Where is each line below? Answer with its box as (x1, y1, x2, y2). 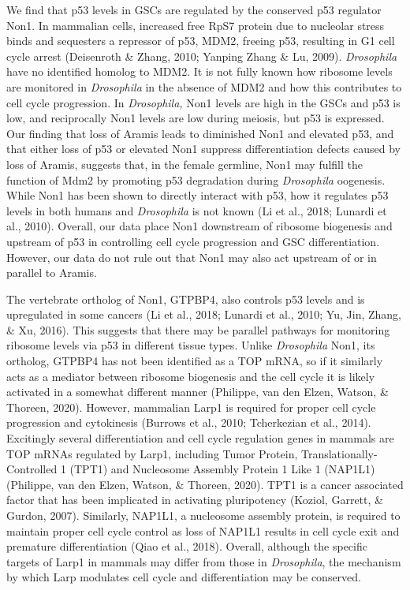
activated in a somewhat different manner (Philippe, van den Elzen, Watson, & (6, 383, 389, 400)
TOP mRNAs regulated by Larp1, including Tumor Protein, (6, 445, 298, 461)
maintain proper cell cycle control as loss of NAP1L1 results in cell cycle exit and (6, 522, 400, 539)
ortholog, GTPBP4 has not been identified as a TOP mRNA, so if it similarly (6, 353, 383, 369)
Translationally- (300, 445, 378, 461)
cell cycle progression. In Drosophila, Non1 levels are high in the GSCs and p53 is (6, 94, 401, 110)
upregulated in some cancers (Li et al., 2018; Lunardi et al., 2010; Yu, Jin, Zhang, (6, 306, 401, 323)
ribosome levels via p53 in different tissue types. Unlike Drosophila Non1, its (6, 337, 375, 353)
